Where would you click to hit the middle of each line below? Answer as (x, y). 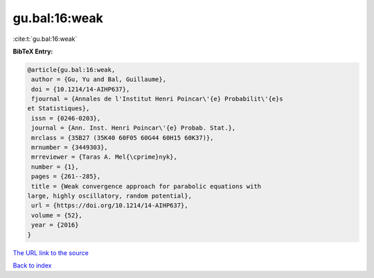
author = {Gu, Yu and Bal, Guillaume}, (99, 79)
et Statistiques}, (59, 108)
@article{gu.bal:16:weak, (71, 70)
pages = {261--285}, (66, 176)
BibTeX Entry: (33, 51)
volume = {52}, (57, 215)
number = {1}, (55, 167)
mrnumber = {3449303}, (70, 148)
